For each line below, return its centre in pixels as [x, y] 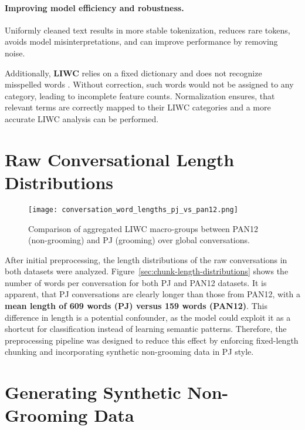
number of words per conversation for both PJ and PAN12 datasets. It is [136, 282]
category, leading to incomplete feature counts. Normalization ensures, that [140, 95]
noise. [15, 53]
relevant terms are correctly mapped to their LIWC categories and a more [138, 107]
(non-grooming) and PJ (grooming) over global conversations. [139, 240]
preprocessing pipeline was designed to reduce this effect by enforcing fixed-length [152, 340]
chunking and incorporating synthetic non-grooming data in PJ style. [129, 352]
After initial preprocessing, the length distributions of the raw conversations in [146, 259]
